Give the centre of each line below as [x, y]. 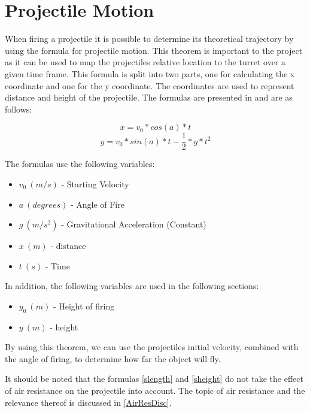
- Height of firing [84, 306]
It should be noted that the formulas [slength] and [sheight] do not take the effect [154, 379]
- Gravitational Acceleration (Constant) [134, 224]
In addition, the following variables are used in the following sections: [132, 286]
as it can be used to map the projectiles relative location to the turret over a [145, 62]
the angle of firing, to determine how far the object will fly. [113, 358]
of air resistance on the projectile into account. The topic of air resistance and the [155, 391]
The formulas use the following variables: [80, 164]
